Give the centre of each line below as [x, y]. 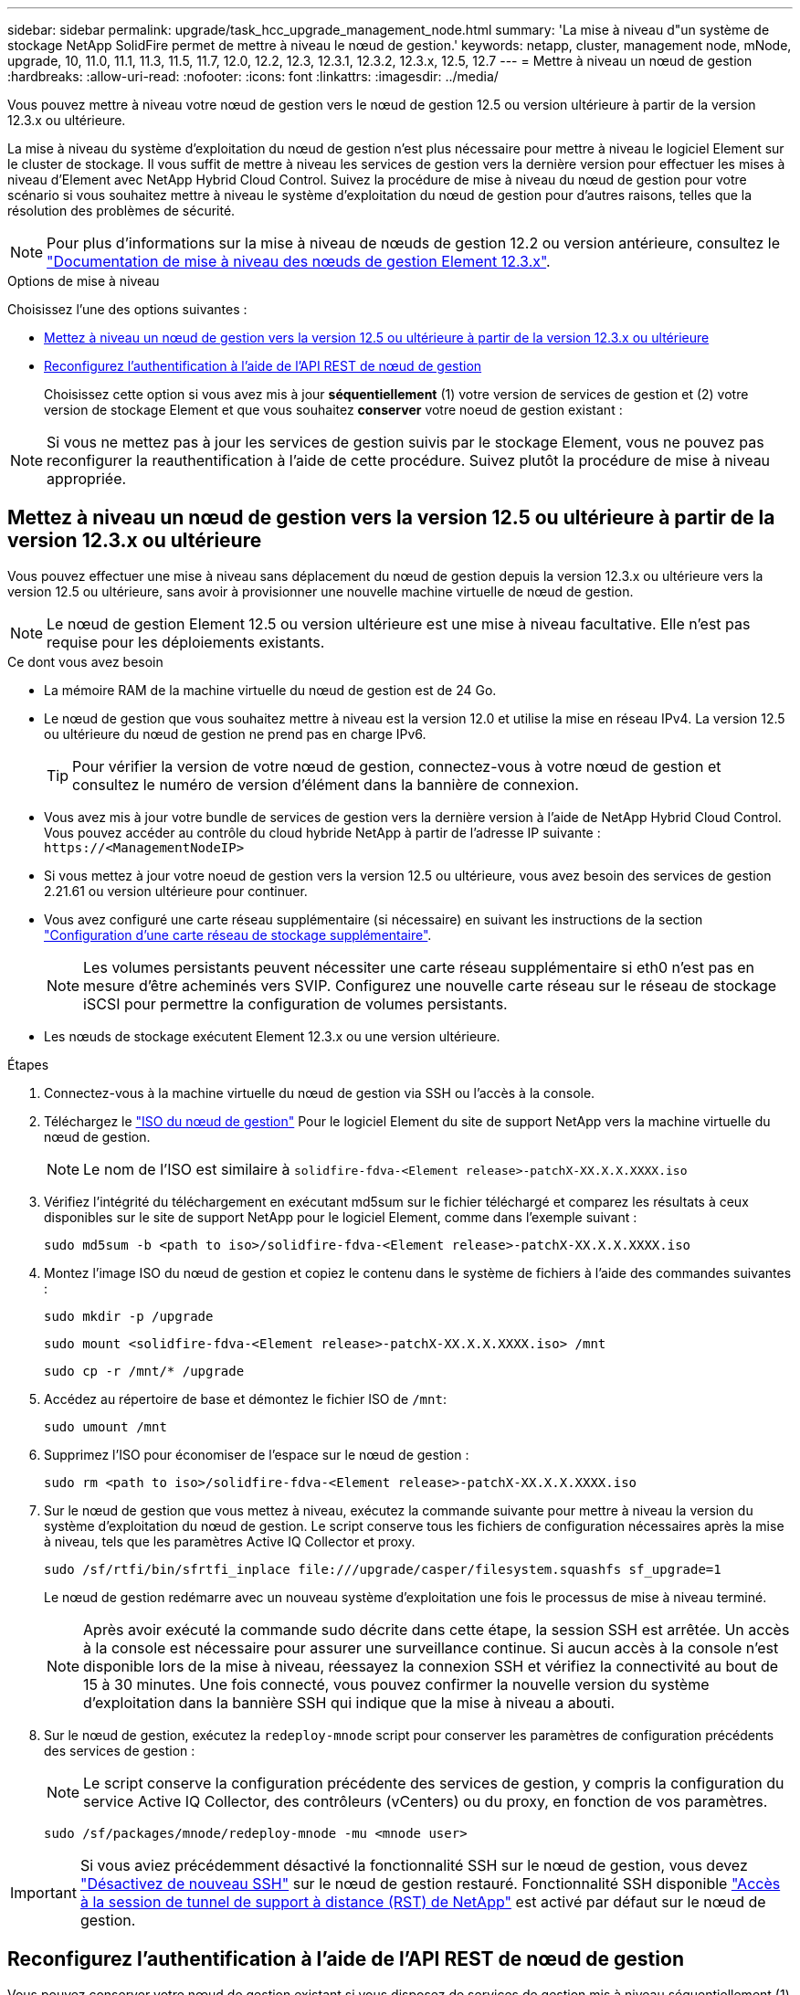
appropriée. [87, 479]
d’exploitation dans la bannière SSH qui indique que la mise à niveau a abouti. [349, 1702]
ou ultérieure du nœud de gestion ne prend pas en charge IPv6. [235, 734]
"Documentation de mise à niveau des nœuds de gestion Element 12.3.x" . [299, 261]
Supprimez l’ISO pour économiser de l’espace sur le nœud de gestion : [257, 1454]
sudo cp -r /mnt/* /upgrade [144, 1371]
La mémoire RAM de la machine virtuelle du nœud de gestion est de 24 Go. [270, 690]
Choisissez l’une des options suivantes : [127, 309]
